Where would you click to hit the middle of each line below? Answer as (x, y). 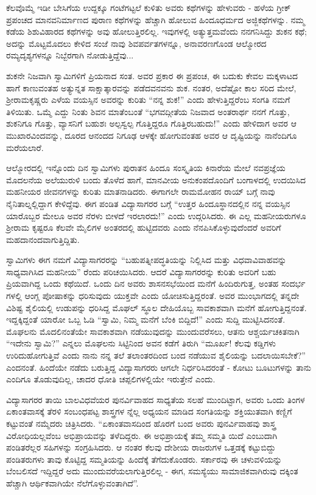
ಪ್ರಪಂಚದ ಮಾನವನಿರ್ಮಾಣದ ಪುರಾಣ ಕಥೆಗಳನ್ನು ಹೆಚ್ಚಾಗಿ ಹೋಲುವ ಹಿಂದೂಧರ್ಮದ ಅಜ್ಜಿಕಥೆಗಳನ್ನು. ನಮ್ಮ (156, 19)
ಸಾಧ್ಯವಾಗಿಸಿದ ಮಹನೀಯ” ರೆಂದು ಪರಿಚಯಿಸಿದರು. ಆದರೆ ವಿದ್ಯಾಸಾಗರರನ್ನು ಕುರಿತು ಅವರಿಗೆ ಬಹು (141, 271)
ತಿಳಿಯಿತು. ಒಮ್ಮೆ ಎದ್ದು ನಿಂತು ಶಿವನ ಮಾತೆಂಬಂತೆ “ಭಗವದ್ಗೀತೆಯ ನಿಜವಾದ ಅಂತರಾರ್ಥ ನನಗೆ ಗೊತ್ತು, (148, 111)
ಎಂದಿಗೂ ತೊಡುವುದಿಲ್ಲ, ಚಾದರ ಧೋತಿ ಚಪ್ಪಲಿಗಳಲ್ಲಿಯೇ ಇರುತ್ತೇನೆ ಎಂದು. (111, 379)
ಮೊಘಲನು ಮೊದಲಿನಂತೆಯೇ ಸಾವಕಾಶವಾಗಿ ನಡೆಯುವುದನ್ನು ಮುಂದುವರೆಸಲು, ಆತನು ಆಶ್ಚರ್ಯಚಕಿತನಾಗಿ (153, 331)
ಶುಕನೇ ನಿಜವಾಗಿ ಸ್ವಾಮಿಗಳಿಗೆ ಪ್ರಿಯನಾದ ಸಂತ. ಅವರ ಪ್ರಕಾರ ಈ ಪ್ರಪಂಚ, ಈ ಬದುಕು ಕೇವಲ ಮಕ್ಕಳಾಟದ (152, 75)
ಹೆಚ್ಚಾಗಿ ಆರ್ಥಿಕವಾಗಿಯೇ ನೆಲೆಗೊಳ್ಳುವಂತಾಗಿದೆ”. (72, 483)
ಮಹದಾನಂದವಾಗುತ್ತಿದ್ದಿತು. (43, 239)
